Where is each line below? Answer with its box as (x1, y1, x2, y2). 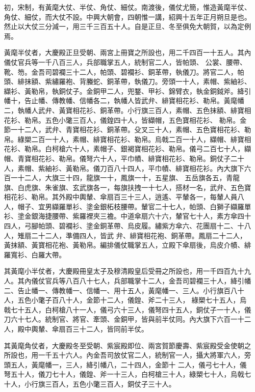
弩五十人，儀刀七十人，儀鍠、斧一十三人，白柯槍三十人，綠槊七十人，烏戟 (4, 369, 244, 379)
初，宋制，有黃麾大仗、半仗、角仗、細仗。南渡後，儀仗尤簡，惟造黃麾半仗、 (4, 2, 251, 12)
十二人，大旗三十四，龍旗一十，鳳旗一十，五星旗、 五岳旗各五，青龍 (17, 172, 240, 183)
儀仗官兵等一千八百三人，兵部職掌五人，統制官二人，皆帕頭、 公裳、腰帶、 (4, 56, 247, 67)
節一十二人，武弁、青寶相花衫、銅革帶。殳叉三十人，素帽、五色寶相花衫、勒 (4, 124, 251, 135)
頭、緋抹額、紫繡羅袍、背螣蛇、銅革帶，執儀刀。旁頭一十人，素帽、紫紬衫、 (4, 76, 251, 86)
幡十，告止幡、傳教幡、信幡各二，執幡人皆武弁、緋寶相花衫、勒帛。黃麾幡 (4, 95, 244, 106)
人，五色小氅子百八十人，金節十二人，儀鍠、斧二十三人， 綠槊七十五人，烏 (4, 295, 247, 305)
